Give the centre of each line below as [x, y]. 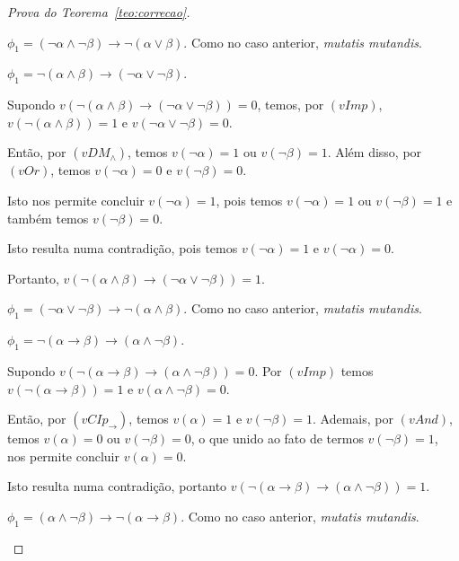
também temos [48, 218]
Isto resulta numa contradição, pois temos [123, 248]
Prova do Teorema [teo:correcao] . [99, 12]
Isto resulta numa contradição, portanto [117, 486]
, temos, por [291, 105]
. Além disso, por [375, 152]
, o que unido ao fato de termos [277, 438]
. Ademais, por [353, 419]
